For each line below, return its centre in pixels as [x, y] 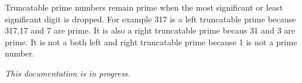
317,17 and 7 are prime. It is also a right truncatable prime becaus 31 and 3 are [150, 30]
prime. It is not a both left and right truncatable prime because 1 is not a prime [151, 41]
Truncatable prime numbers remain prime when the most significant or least [144, 7]
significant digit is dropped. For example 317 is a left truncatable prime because [150, 19]
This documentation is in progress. [68, 73]
